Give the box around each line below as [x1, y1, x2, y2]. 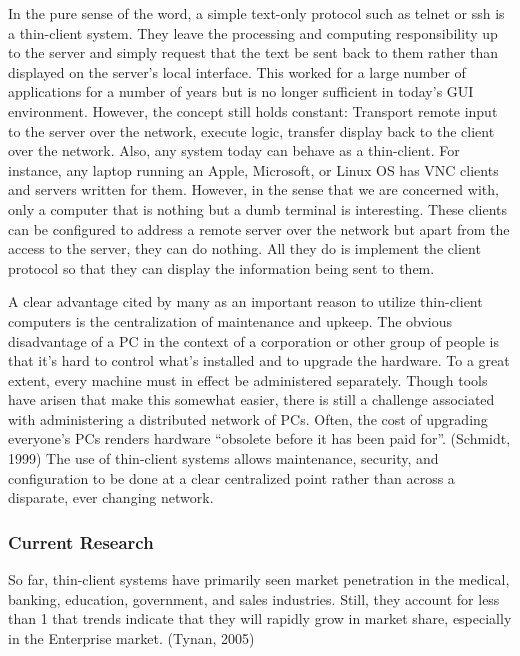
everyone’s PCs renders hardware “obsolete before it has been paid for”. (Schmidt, [8, 428, 511, 449]
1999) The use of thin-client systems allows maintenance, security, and [8, 448, 439, 469]
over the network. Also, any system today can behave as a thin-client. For [8, 140, 460, 161]
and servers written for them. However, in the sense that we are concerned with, [8, 179, 499, 200]
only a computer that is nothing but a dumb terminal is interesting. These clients [8, 198, 508, 219]
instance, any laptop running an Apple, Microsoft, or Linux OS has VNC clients [8, 159, 499, 180]
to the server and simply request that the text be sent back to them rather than [8, 42, 499, 63]
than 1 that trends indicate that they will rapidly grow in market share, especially [8, 608, 512, 629]
